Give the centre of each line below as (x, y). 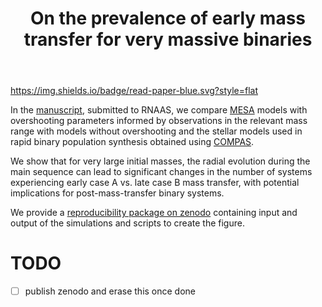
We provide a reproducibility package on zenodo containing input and (154, 213)
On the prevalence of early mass (168, 18)
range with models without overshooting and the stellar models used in (156, 131)
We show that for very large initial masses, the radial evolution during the (160, 161)
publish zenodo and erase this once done (110, 291)
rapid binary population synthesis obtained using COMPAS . (132, 142)
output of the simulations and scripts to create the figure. (127, 223)
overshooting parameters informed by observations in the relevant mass (159, 121)
